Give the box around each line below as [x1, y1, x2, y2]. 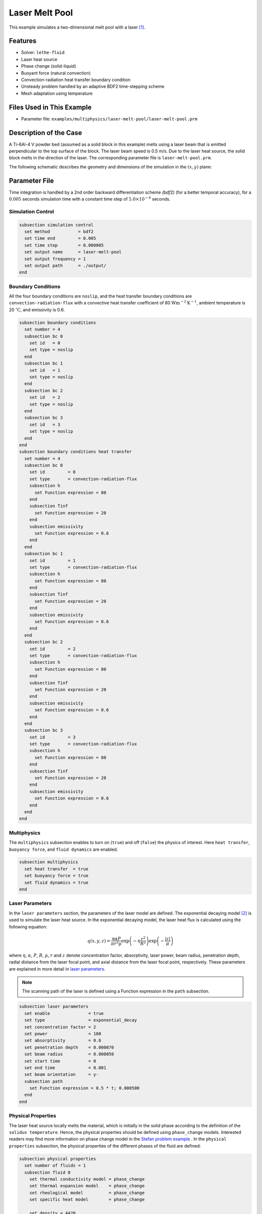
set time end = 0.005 [24, 236, 97, 241]
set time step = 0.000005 [24, 242, 104, 248]
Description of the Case [9, 129, 82, 137]
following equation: [9, 924, 48, 929]
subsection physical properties [19, 1156, 97, 1162]
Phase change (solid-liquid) [21, 63, 77, 69]
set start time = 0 [24, 1058, 97, 1063]
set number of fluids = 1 [24, 1163, 86, 1168]
